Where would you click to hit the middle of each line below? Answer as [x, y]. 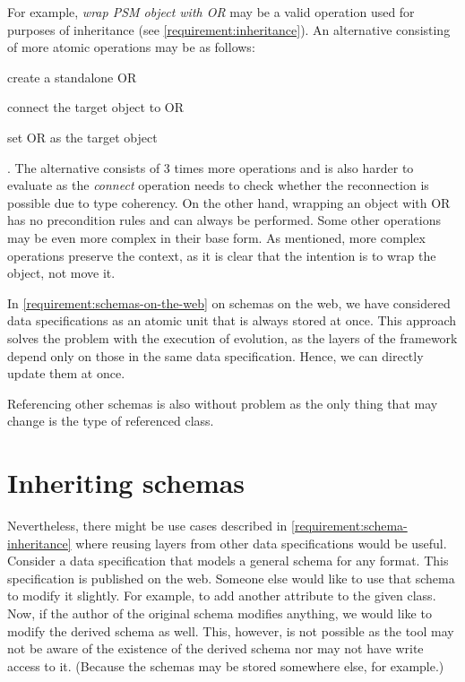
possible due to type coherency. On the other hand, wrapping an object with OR [229, 202]
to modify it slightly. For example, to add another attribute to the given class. [222, 596]
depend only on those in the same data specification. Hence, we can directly [215, 355]
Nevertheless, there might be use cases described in [147, 525]
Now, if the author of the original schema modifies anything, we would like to [220, 613]
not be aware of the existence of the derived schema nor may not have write [215, 648]
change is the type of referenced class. [111, 421]
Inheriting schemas [126, 483]
